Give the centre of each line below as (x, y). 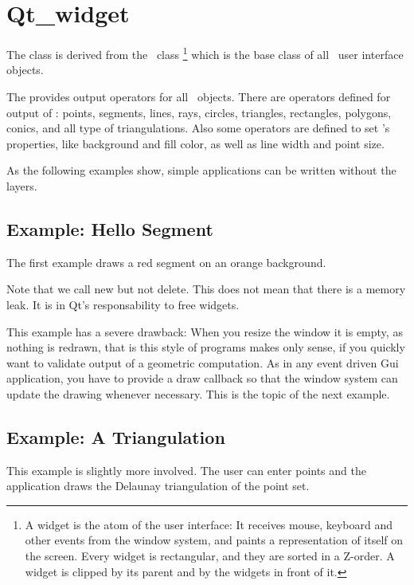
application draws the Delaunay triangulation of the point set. (158, 486)
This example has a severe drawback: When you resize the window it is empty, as (205, 331)
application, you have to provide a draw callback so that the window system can (202, 378)
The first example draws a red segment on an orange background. (166, 262)
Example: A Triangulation (116, 436)
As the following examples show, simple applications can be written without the (201, 170)
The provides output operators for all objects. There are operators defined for (199, 96)
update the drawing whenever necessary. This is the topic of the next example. (198, 393)
